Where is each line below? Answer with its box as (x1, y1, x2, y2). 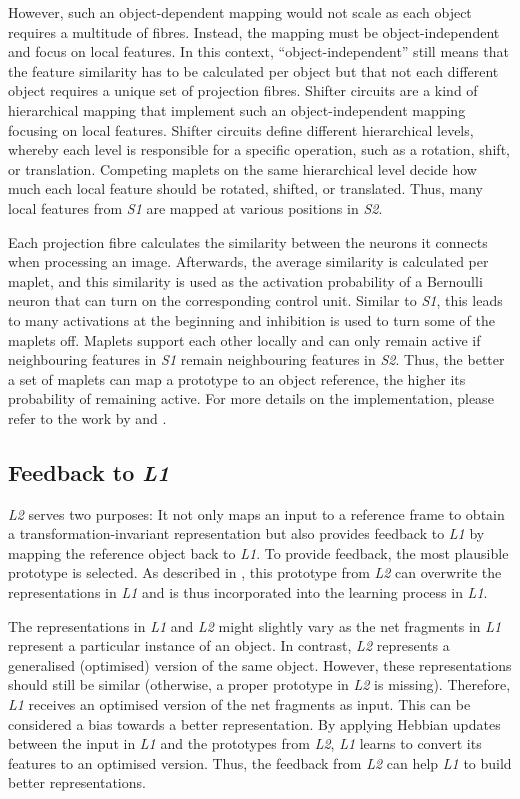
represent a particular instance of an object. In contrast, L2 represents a (8, 635, 450, 656)
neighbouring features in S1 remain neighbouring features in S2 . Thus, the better (8, 349, 505, 370)
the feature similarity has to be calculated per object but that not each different (8, 60, 499, 81)
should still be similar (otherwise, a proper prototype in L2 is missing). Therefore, (8, 674, 511, 695)
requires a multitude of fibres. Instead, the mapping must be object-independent (8, 21, 500, 42)
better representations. (8, 772, 146, 793)
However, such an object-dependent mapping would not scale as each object (8, 2, 472, 22)
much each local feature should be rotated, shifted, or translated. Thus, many (8, 178, 483, 199)
